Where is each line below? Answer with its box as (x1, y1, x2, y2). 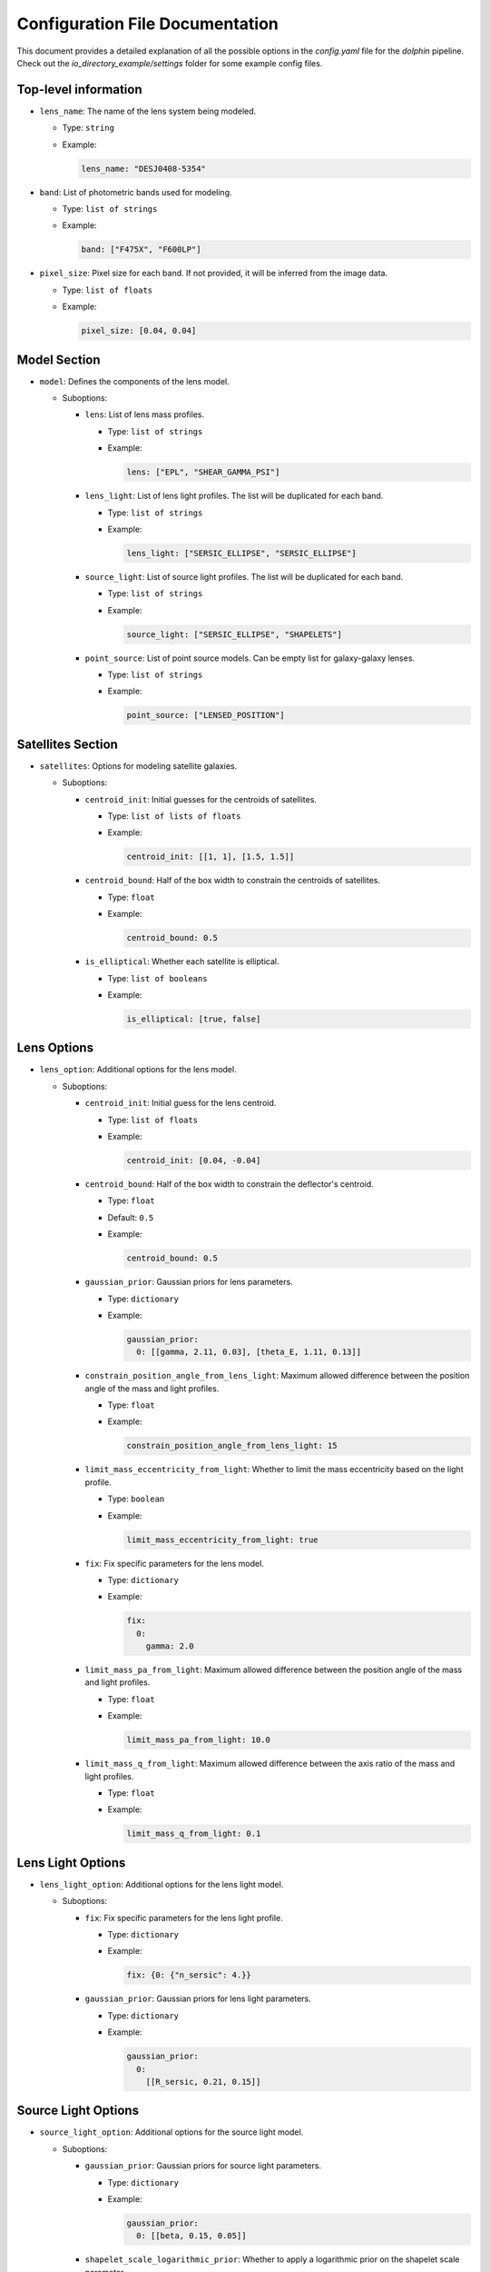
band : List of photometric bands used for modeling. (39, 186, 232, 197)
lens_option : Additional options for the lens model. (39, 1064, 237, 1075)
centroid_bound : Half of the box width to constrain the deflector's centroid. (84, 1178, 374, 1190)
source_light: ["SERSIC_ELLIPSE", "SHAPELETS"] (126, 629, 342, 640)
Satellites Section (16, 736, 118, 752)
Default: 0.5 (107, 1211, 154, 1222)
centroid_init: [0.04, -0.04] (126, 1155, 261, 1165)
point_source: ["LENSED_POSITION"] (126, 710, 285, 721)
